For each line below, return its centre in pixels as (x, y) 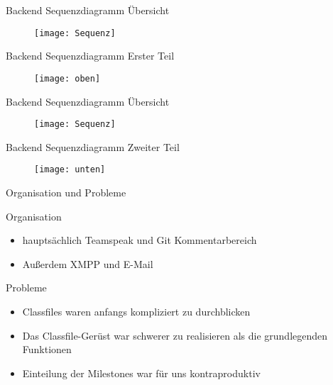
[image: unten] (70, 170)
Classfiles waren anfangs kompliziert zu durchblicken (136, 311)
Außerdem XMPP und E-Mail (88, 263)
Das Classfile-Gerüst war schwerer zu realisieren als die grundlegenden (175, 335)
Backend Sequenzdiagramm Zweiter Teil (93, 146)
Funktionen (47, 349)
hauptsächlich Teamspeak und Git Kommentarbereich (140, 240)
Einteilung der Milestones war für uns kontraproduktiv (141, 373)
